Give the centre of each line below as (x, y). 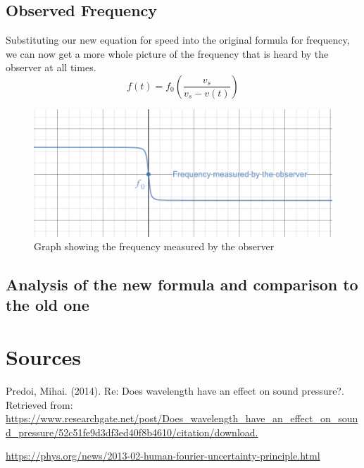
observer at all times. (51, 67)
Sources (43, 357)
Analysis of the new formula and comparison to (182, 284)
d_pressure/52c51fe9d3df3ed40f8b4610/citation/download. (132, 432)
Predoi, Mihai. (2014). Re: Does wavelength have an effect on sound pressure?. (175, 390)
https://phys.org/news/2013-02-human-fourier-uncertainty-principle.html (163, 456)
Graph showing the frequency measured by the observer (154, 246)
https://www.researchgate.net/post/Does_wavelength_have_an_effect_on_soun (182, 418)
